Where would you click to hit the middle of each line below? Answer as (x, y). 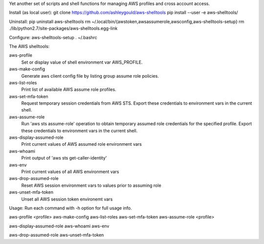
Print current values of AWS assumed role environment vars (81, 144)
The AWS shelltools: (29, 46)
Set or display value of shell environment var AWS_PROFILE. (82, 62)
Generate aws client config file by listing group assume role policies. (90, 76)
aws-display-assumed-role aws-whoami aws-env (59, 226)
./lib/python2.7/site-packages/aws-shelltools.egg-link (63, 28)
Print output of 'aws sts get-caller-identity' (64, 158)
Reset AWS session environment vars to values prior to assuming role (91, 185)
